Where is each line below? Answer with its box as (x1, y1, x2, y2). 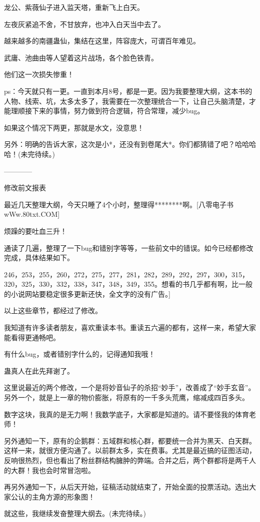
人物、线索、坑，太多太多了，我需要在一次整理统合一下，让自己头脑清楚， (4, 95, 249, 106)
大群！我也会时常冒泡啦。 (10, 465, 95, 475)
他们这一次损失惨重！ (4, 69, 74, 79)
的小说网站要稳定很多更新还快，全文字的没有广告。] (4, 288, 170, 299)
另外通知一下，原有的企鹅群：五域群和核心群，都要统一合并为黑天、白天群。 (4, 435, 256, 446)
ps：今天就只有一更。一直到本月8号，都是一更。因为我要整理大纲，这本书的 (4, 85, 252, 96)
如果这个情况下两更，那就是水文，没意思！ (4, 122, 144, 132)
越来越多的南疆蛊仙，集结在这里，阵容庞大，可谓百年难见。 (4, 35, 200, 46)
